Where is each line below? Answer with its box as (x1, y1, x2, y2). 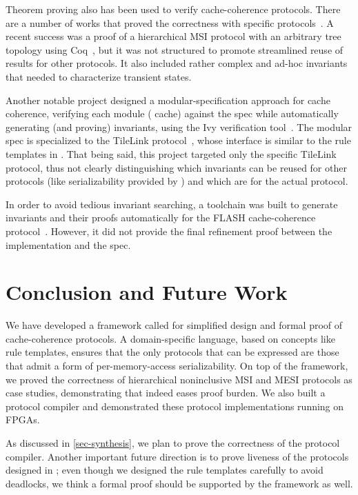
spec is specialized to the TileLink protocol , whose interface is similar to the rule (6, 133, 351, 148)
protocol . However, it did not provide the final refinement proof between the (6, 223, 332, 238)
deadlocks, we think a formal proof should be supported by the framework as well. (6, 476, 353, 490)
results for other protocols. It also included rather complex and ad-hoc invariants (6, 56, 348, 70)
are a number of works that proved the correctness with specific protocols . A (6, 15, 334, 30)
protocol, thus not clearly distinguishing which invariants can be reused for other (6, 160, 347, 174)
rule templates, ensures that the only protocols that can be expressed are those (6, 345, 339, 359)
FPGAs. (6, 412, 40, 427)
